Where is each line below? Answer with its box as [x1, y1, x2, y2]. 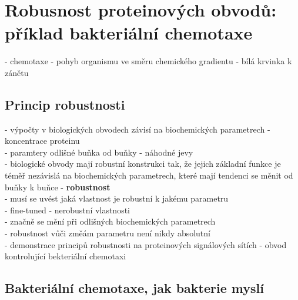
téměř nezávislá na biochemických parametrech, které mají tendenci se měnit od [5, 169, 293, 182]
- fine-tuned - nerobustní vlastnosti [5, 203, 130, 216]
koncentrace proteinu [5, 134, 80, 147]
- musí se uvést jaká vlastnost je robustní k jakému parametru [5, 192, 229, 205]
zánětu [5, 66, 29, 78]
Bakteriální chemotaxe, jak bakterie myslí [5, 279, 264, 297]
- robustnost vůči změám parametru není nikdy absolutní [5, 227, 210, 239]
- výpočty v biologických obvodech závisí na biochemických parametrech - [5, 123, 270, 135]
